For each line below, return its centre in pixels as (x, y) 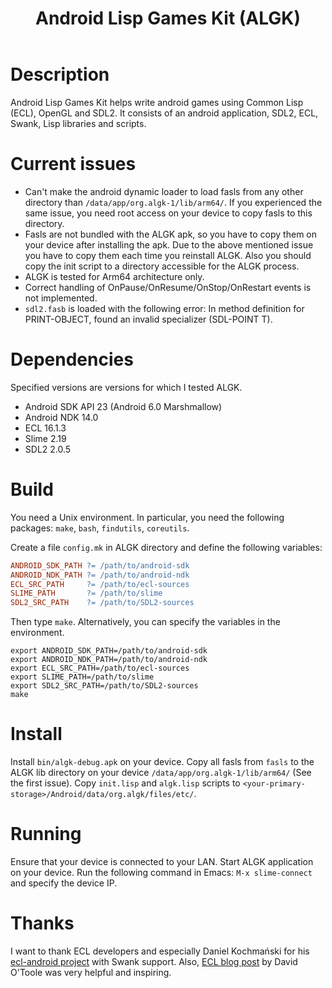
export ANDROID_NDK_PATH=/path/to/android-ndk (109, 660)
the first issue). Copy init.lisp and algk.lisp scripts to (125, 783)
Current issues (73, 164)
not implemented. (61, 298)
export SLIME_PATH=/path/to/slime (82, 677)
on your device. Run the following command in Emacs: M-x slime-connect (161, 872)
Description (60, 74)
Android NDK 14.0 (61, 417)
